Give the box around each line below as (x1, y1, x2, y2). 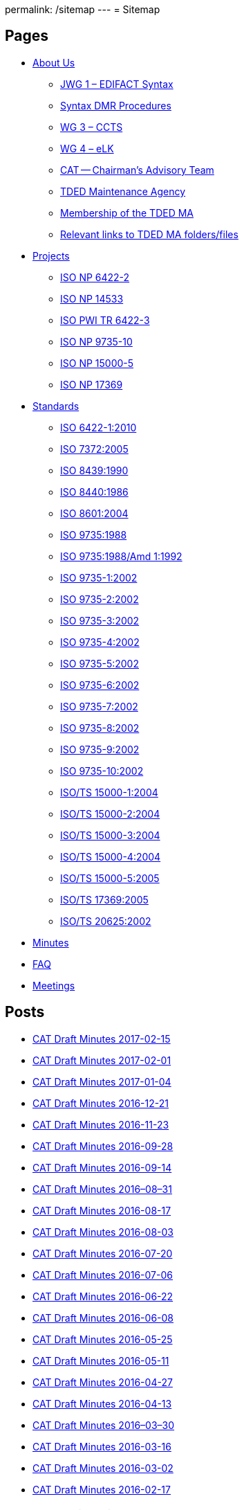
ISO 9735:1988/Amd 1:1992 (60, 550, 182, 562)
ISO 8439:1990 (60, 464, 129, 476)
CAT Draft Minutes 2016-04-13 (32, 1397, 172, 1410)
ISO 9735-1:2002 (60, 571, 138, 584)
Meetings (32, 979, 75, 991)
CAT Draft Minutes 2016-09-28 (32, 1140, 173, 1152)
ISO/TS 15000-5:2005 (60, 872, 160, 884)
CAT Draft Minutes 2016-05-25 (32, 1333, 173, 1345)
